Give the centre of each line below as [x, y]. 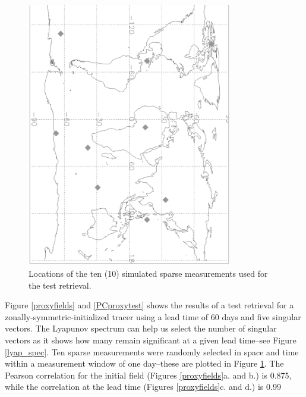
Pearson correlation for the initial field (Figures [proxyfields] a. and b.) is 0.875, [148, 375]
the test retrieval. [60, 285]
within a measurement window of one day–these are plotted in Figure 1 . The [144, 363]
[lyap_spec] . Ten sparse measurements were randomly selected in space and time [152, 351]
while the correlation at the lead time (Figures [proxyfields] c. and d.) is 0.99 [143, 387]
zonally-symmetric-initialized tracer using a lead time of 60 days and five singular [153, 316]
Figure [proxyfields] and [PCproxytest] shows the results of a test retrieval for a [149, 305]
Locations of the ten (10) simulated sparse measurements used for [148, 273]
